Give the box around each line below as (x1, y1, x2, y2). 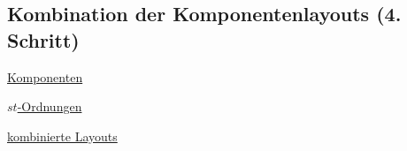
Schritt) (7, 26, 80, 53)
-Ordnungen (17, 97, 82, 116)
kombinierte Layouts (7, 126, 118, 145)
